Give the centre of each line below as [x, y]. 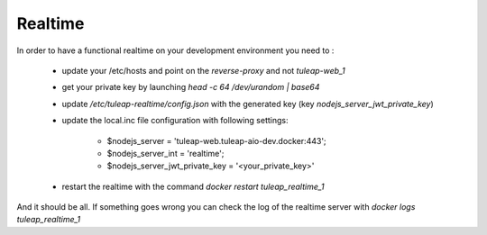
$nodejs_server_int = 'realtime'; [165, 153]
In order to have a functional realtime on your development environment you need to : [175, 50]
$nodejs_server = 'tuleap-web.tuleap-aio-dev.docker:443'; [216, 140]
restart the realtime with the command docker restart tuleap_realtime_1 [193, 186]
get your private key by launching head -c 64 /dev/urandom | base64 [191, 87]
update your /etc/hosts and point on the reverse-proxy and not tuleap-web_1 [204, 70]
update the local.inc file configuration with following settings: [175, 121]
